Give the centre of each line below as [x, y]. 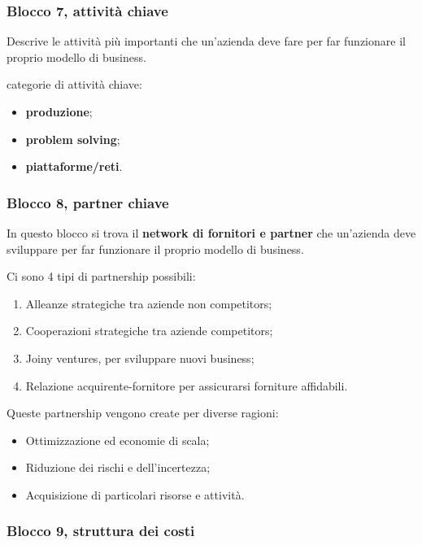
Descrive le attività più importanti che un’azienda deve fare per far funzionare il [206, 41]
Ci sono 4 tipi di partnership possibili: [101, 276]
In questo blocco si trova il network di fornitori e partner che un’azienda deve [211, 233]
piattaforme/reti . [74, 166]
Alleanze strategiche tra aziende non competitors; [149, 303]
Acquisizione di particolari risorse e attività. [135, 494]
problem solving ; [73, 139]
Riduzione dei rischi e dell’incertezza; [118, 467]
